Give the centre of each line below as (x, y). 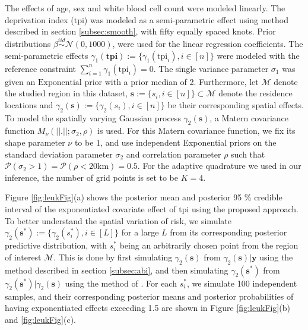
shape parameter (35, 142)
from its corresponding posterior (228, 232)
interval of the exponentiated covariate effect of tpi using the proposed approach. (152, 208)
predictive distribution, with (56, 245)
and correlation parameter (174, 154)
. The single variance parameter (211, 68)
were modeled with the (258, 55)
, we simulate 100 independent (242, 283)
